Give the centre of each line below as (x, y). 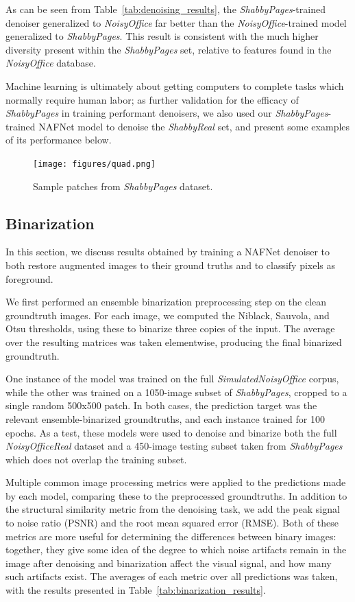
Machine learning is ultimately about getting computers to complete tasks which (175, 85)
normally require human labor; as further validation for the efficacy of (152, 99)
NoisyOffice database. (51, 63)
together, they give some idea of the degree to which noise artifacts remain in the (176, 549)
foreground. (29, 278)
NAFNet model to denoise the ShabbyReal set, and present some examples (194, 126)
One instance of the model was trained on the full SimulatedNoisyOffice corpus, (172, 379)
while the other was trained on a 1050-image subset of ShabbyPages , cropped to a (176, 392)
